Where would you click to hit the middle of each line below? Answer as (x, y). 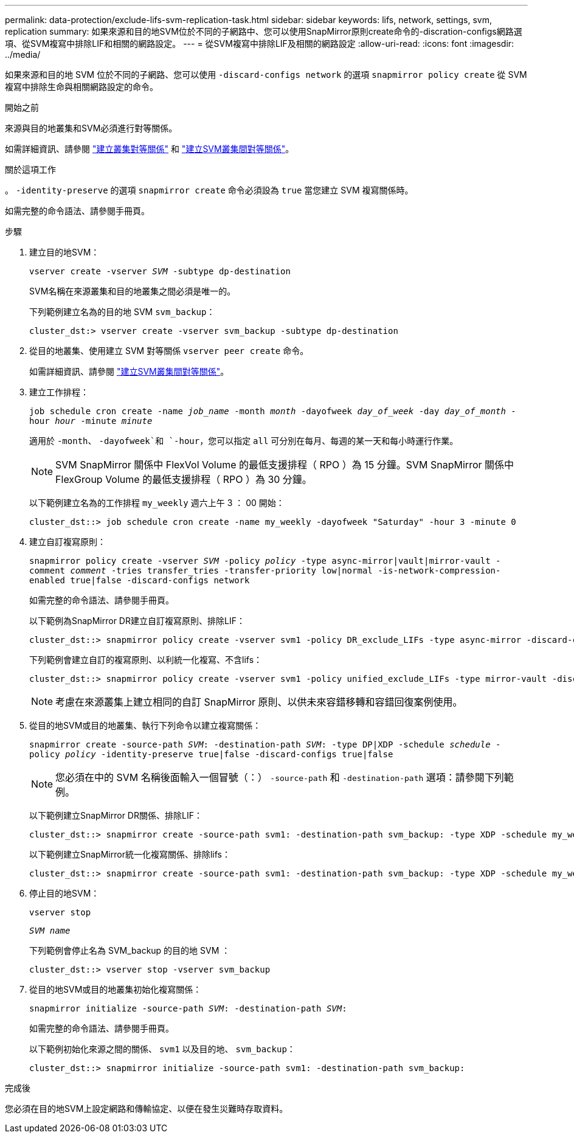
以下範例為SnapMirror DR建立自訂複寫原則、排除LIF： (137, 621)
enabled (47, 580)
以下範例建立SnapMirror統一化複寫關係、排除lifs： (130, 854)
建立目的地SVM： (64, 252)
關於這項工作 (30, 169)
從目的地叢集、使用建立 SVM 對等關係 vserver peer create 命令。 (169, 351)
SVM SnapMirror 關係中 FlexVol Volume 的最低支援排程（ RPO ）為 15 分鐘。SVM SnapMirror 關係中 (285, 465)
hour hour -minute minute (91, 421)
